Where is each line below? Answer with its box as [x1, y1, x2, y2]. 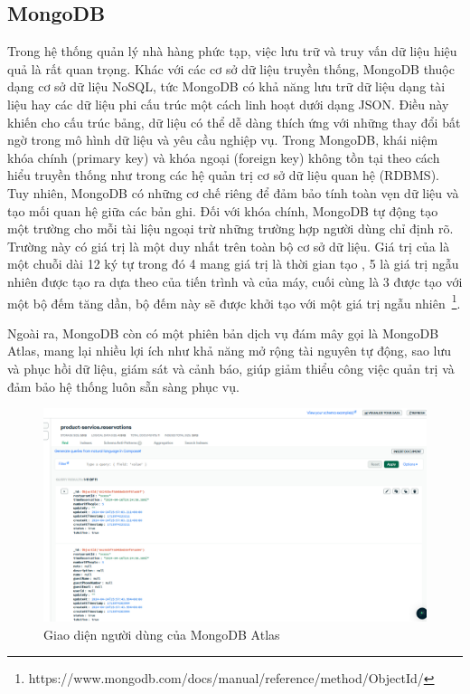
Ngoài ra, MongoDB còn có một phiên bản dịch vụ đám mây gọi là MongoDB [7, 323, 439, 342]
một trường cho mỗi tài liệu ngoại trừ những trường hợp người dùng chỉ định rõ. [7, 219, 454, 238]
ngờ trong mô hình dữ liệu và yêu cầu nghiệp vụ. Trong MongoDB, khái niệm [7, 130, 438, 149]
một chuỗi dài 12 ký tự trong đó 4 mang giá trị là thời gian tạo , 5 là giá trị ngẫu [7, 254, 459, 273]
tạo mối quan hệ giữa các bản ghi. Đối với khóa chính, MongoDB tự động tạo [7, 201, 438, 220]
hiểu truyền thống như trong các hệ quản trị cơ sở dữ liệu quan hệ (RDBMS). [7, 166, 439, 185]
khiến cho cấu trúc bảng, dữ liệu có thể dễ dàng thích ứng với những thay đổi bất [7, 112, 461, 131]
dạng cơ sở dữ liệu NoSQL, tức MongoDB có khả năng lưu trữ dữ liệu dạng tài [7, 77, 446, 96]
